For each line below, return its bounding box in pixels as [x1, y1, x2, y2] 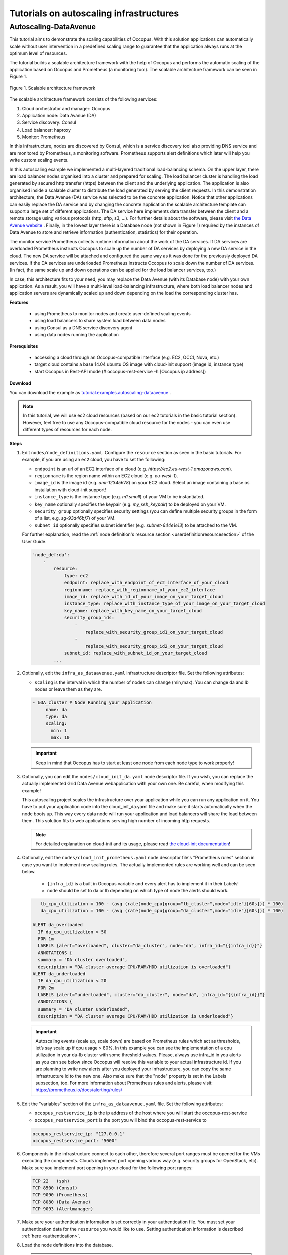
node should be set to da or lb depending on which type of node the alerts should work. [47, 888, 229, 893]
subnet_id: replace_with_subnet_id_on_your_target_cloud [64, 650, 207, 656]
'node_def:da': [32, 552, 70, 557]
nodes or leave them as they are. [34, 686, 102, 692]
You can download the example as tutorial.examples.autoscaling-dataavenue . [9, 389, 171, 395]
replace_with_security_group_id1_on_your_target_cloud [85, 629, 223, 635]
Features [9, 299, 29, 305]
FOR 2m [38, 985, 54, 991]
